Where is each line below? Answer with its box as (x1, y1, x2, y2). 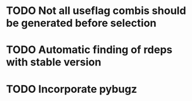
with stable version (6, 55, 102, 69)
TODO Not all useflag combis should (6, 4, 187, 18)
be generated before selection (6, 16, 157, 30)
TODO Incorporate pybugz (6, 82, 137, 96)
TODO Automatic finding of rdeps (6, 43, 173, 57)
